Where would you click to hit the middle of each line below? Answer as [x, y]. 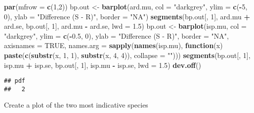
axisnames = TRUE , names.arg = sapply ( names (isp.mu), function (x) [113, 45]
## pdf [15, 81]
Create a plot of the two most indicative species [76, 105]
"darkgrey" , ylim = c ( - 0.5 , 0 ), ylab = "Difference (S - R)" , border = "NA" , [116, 35]
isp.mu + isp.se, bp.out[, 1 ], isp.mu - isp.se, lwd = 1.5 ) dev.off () [103, 65]
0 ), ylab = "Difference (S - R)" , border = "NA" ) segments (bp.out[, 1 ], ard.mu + [127, 16]
